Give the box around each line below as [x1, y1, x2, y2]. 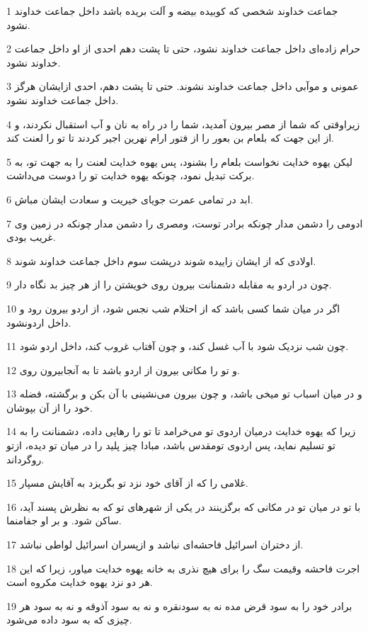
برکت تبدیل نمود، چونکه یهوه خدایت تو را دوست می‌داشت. [6, 168, 255, 183]
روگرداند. [6, 451, 45, 466]
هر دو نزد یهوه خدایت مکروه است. [6, 575, 153, 589]
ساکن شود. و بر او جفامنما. [6, 513, 122, 528]
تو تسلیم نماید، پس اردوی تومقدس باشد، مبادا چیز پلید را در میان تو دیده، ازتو [6, 438, 335, 453]
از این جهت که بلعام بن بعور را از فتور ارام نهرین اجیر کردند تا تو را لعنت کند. [6, 130, 334, 145]
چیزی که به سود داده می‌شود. [6, 612, 132, 627]
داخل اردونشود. [6, 315, 71, 329]
